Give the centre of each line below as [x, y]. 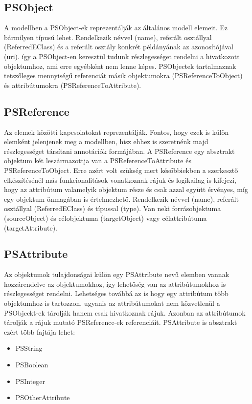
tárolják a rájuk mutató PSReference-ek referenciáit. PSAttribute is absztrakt [121, 322]
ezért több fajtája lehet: [40, 331]
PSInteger [30, 381]
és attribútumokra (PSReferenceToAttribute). [73, 85]
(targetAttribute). [31, 227]
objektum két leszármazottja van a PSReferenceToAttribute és [98, 160]
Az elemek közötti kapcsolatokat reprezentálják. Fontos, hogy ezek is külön [116, 132]
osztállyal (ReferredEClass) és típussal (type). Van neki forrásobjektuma [113, 208]
